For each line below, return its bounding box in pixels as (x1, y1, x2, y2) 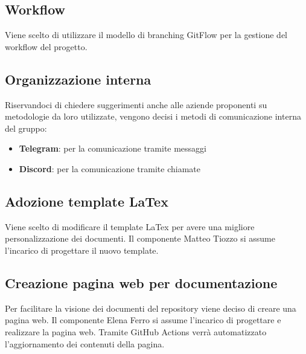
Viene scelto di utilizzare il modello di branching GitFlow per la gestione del (5, 28, 288, 41)
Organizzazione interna (5, 69, 151, 88)
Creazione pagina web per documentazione (5, 273, 278, 292)
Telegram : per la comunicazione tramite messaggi (19, 142, 207, 155)
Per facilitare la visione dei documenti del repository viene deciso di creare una (5, 301, 296, 314)
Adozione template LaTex (5, 191, 168, 210)
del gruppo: (5, 121, 47, 134)
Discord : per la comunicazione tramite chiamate (19, 162, 200, 175)
